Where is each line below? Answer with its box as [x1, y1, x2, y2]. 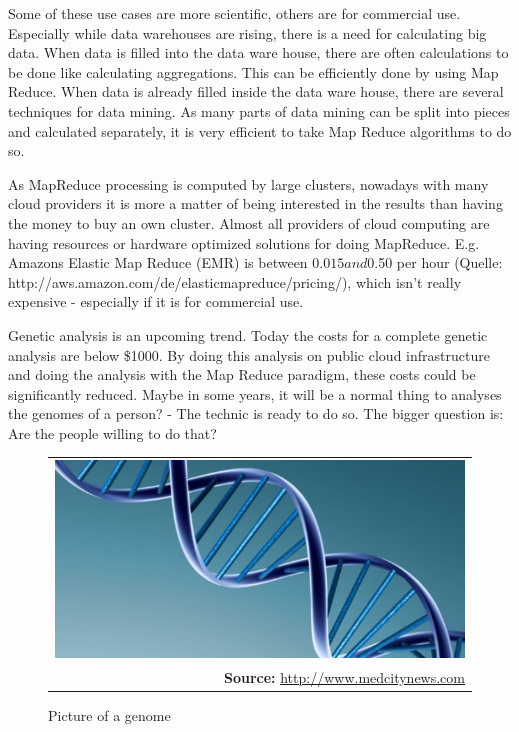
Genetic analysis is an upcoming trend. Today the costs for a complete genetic [8, 324, 488, 345]
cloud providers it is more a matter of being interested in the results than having [8, 193, 503, 214]
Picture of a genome [48, 705, 171, 726]
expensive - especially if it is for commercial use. [8, 291, 304, 312]
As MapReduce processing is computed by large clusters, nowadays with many [8, 173, 489, 194]
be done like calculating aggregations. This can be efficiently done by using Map [8, 61, 499, 82]
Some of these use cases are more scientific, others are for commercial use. [8, 3, 461, 23]
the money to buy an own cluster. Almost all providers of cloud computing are [8, 212, 490, 233]
